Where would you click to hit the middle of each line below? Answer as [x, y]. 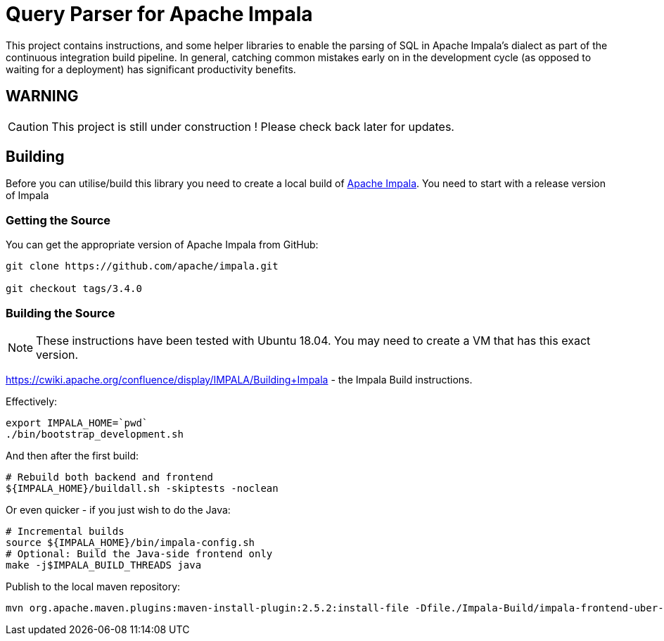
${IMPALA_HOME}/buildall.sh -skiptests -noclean [142, 488]
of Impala [27, 196]
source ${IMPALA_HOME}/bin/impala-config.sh [130, 542]
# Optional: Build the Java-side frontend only [139, 553]
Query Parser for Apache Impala [159, 14]
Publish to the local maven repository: [93, 586]
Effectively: [32, 401]
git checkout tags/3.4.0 [74, 289]
